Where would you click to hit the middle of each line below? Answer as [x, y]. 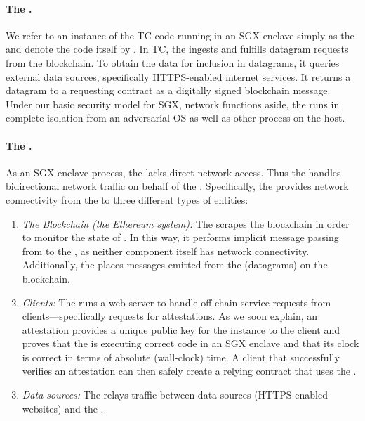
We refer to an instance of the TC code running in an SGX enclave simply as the [180, 35]
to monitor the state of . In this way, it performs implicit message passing [180, 237]
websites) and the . [63, 408]
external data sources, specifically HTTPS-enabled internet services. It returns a [178, 76]
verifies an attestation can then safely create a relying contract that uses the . [189, 371]
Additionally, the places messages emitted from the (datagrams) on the [175, 265]
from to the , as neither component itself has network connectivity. [166, 251]
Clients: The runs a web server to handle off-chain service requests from [177, 302]
